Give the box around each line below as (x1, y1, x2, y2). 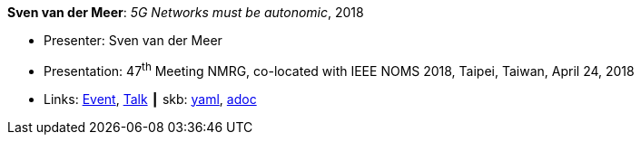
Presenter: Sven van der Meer (44, 33, 222, 48)
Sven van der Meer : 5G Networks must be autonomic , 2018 (7, 5, 364, 20)
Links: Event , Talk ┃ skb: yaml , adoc (44, 90, 257, 107)
